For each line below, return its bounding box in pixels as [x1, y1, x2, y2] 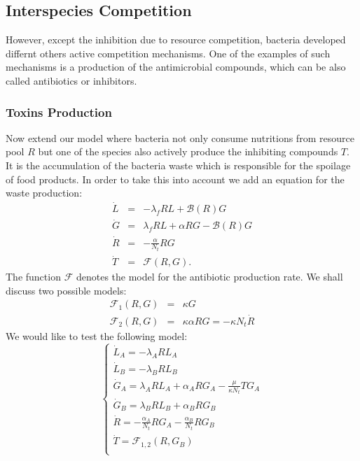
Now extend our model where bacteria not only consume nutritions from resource [6, 130, 354, 145]
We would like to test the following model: [6, 328, 188, 343]
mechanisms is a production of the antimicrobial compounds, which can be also [6, 59, 346, 74]
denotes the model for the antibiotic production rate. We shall [76, 269, 343, 284]
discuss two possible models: [6, 283, 127, 297]
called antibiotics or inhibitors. [6, 73, 137, 87]
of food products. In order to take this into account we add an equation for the [6, 171, 345, 186]
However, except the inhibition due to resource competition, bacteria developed [6, 32, 346, 47]
